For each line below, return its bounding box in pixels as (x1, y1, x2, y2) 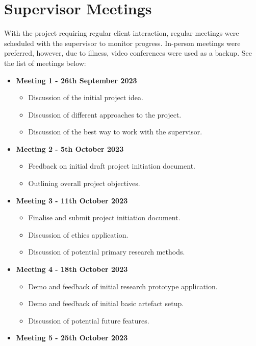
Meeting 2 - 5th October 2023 (16, 143, 124, 154)
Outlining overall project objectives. (28, 178, 140, 189)
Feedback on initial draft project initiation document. (28, 160, 195, 171)
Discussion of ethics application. (28, 229, 129, 240)
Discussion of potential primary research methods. (28, 246, 185, 257)
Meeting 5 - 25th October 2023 (16, 332, 128, 343)
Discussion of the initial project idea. (28, 92, 143, 103)
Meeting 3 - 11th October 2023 (16, 195, 128, 205)
